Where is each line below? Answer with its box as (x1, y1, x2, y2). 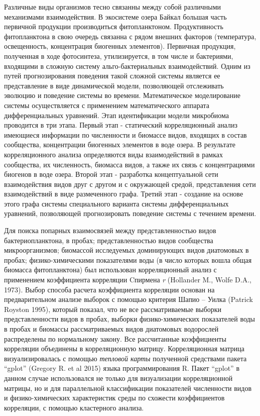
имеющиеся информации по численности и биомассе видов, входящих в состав (4, 129, 247, 140)
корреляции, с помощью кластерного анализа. (4, 402, 144, 412)
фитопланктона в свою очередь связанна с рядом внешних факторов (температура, (4, 31, 256, 41)
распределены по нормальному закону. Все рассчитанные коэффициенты (4, 333, 226, 344)
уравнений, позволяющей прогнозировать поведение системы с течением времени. (4, 208, 256, 219)
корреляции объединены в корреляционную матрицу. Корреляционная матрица (4, 343, 244, 354)
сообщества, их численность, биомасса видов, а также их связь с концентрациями (4, 159, 255, 169)
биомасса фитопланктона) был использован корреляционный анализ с (4, 264, 217, 275)
